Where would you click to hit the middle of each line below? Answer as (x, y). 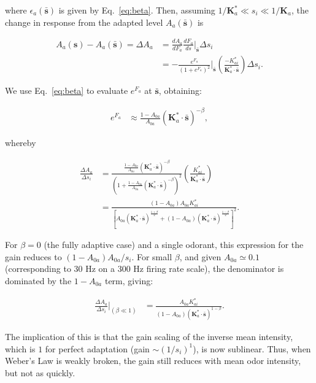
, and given (200, 256)
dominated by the (38, 281)
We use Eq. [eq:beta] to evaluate (67, 91)
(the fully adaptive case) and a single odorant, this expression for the (174, 245)
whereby (21, 143)
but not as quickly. (40, 372)
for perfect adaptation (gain (97, 348)
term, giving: (129, 281)
